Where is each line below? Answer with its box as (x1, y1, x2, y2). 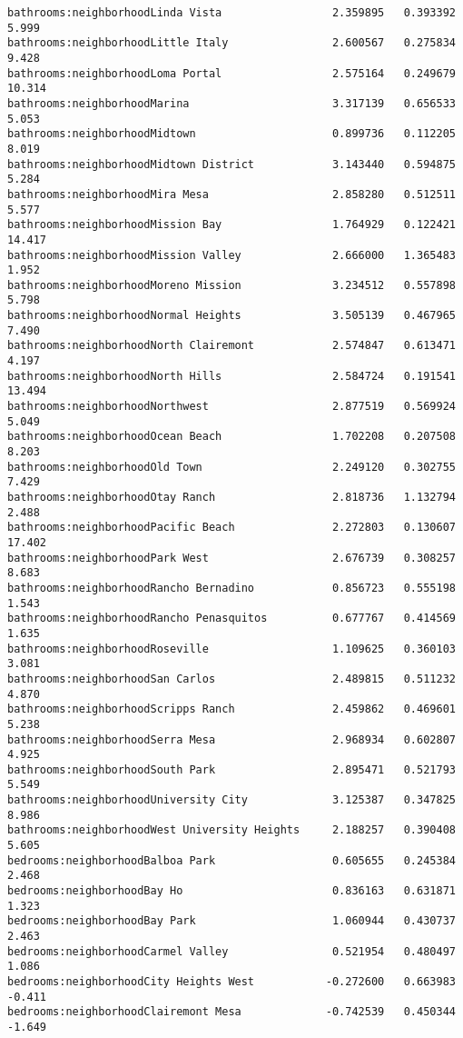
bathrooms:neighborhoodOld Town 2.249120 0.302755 (7, 460, 456, 474)
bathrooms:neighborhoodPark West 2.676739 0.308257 (7, 551, 456, 564)
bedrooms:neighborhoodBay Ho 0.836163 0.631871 (7, 884, 456, 898)
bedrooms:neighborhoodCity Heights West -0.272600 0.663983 (7, 975, 456, 988)
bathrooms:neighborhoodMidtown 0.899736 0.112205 (7, 127, 456, 141)
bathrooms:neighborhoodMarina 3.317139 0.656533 (7, 96, 456, 110)
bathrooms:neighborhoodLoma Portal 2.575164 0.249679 (7, 66, 456, 80)
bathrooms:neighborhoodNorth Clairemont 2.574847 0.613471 (7, 339, 456, 353)
